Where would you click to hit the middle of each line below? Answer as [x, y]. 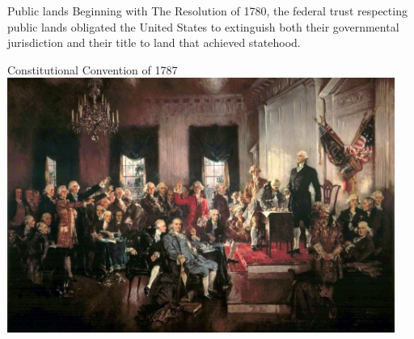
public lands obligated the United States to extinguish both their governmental [203, 26]
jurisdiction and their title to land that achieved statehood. [154, 42]
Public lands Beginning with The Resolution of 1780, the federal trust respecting [207, 11]
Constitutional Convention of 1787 [93, 69]
